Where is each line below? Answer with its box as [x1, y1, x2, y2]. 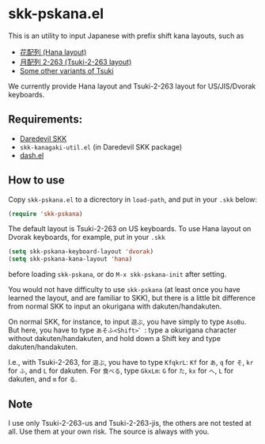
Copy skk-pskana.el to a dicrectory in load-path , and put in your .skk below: [8, 195, 258, 204]
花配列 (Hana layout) [19, 47, 87, 56]
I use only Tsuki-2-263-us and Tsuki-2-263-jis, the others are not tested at [8, 419, 252, 427]
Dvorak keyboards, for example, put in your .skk [8, 233, 166, 242]
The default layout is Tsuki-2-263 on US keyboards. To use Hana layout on [8, 224, 252, 233]
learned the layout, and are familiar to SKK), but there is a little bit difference [8, 294, 256, 303]
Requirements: [8, 112, 83, 127]
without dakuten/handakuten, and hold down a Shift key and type [8, 334, 221, 343]
